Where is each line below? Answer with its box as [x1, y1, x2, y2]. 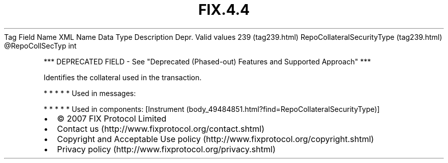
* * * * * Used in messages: [43, 88, 136, 98]
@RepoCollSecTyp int [4, 41, 77, 50]
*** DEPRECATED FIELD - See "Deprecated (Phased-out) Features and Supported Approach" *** [43, 57, 371, 66]
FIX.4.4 [198, 1, 250, 18]
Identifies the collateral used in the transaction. [43, 73, 202, 82]
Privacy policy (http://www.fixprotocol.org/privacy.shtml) [57, 144, 276, 154]
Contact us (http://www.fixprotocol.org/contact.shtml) [57, 123, 265, 134]
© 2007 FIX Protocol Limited [57, 113, 167, 124]
